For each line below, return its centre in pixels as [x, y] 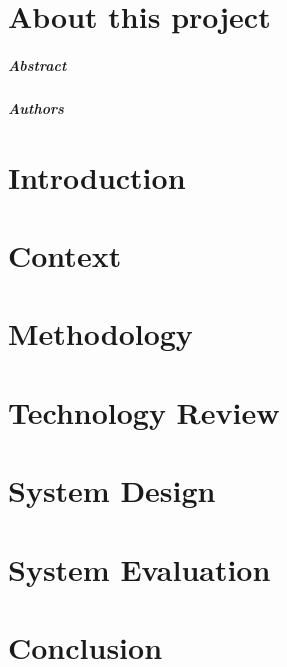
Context [65, 255]
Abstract [37, 64]
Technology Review [144, 411]
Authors [36, 107]
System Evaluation [139, 568]
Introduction [97, 176]
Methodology [100, 333]
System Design [112, 490]
